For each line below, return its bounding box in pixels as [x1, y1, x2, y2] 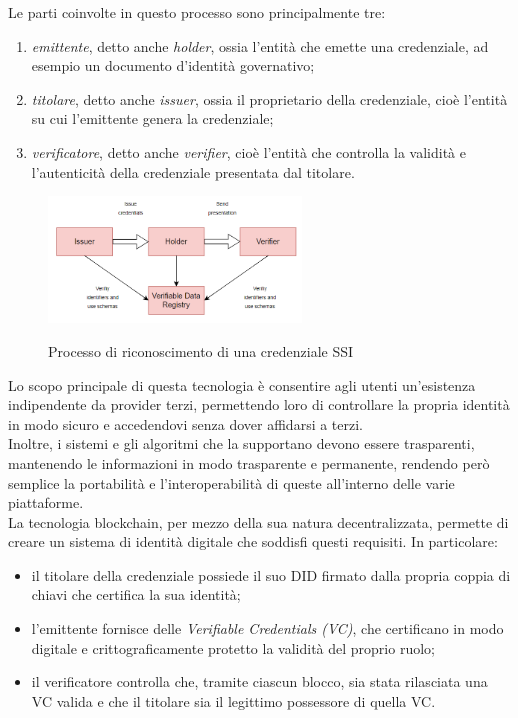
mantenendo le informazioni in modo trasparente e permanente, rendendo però [8, 452, 490, 473]
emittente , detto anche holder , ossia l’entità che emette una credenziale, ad [31, 35, 489, 56]
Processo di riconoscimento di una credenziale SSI [48, 340, 354, 361]
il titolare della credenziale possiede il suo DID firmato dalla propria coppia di [31, 564, 511, 585]
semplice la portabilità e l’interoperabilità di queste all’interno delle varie [8, 472, 455, 493]
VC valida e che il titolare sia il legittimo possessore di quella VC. [31, 690, 436, 711]
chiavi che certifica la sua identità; [31, 584, 241, 605]
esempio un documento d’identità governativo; [31, 55, 315, 76]
